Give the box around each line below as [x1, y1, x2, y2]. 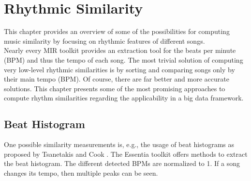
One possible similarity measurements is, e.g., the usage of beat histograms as [4, 139, 235, 149]
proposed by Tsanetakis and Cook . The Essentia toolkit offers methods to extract [4, 148, 248, 159]
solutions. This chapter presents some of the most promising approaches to [4, 83, 225, 93]
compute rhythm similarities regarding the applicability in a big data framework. [4, 93, 244, 103]
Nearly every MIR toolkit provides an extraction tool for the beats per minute [4, 45, 236, 55]
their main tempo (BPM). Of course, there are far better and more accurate [4, 74, 229, 84]
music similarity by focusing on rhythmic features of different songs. [4, 35, 205, 46]
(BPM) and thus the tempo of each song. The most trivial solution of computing [4, 54, 243, 65]
